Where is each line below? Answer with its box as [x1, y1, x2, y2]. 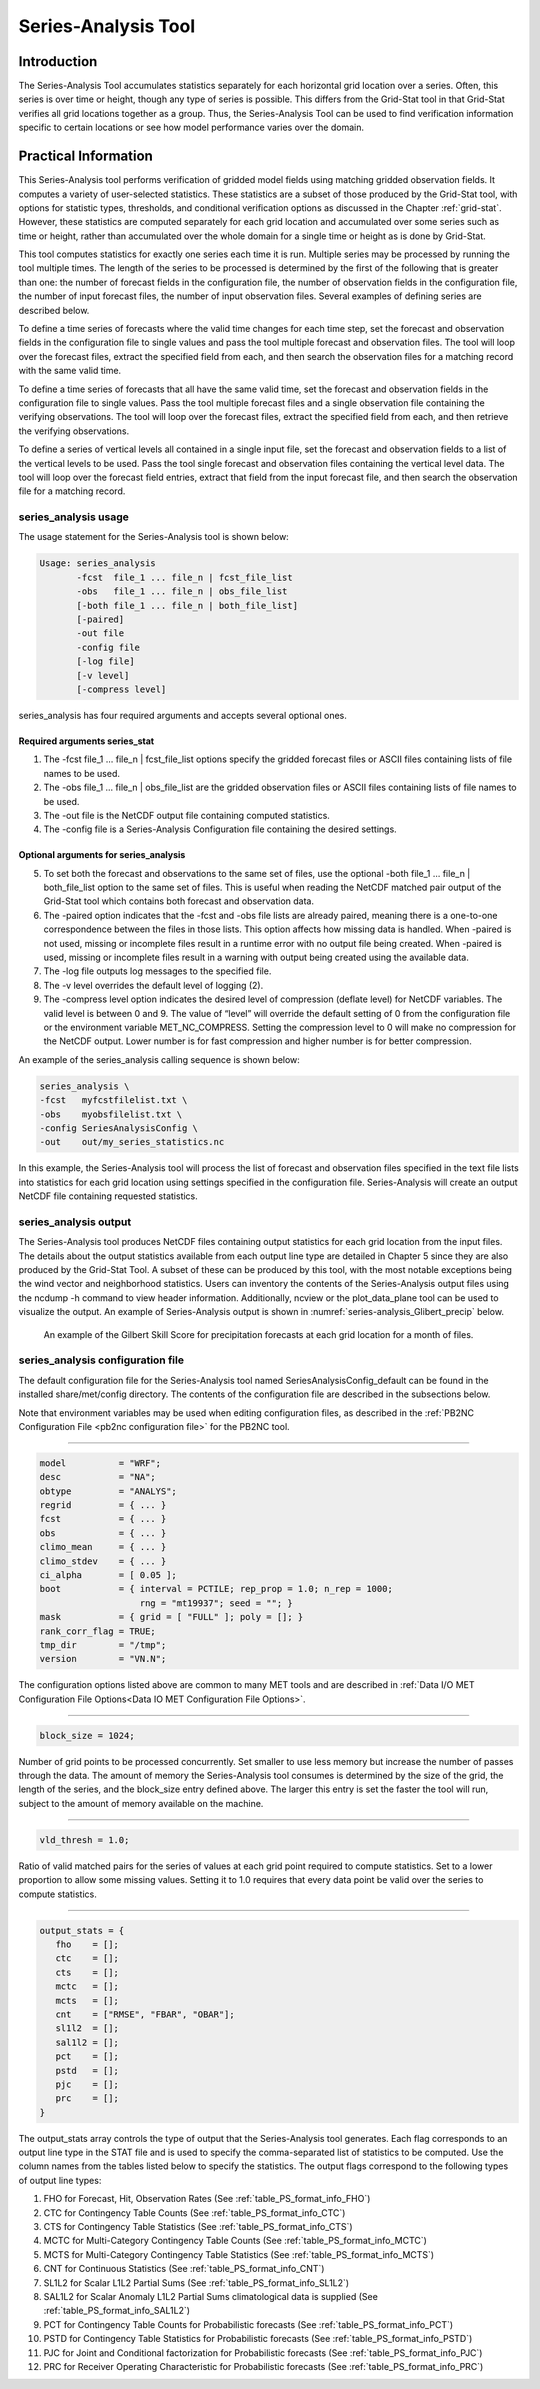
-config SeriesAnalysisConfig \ [39, 1122, 199, 1134]
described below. [18, 304, 90, 316]
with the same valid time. [18, 365, 122, 377]
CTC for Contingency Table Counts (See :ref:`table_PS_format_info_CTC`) [43, 2206, 346, 2219]
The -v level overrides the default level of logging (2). [43, 979, 264, 991]
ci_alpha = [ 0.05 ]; [39, 1570, 177, 1580]
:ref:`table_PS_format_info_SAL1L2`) [43, 2305, 190, 2317]
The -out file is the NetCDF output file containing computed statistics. [43, 809, 330, 821]
